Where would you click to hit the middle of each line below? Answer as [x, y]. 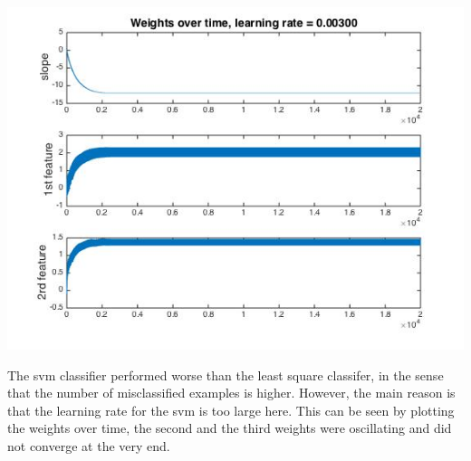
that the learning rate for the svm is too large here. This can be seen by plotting [231, 410]
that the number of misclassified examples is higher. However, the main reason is [231, 393]
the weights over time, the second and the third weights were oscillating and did [230, 428]
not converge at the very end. [89, 445]
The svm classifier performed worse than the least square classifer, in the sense [226, 375]
